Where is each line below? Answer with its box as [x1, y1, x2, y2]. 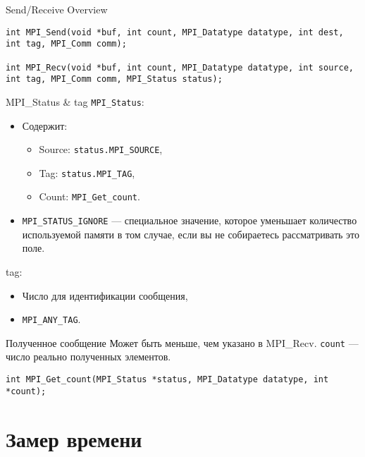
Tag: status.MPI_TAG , [39, 165, 135, 180]
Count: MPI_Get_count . [39, 189, 140, 204]
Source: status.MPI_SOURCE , [39, 142, 163, 157]
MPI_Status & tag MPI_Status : [6, 94, 144, 109]
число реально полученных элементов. [6, 349, 171, 364]
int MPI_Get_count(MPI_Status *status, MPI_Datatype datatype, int [6, 374, 329, 385]
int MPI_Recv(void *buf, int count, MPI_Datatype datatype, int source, [6, 62, 354, 73]
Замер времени [6, 424, 142, 453]
